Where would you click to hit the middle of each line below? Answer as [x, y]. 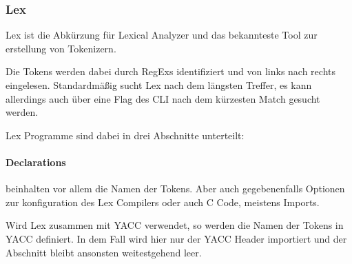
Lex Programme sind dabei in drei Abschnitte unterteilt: [125, 135]
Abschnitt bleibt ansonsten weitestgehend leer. [104, 252]
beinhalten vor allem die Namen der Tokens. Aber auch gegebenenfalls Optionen [175, 189]
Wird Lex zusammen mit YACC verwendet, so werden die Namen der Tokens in [175, 225]
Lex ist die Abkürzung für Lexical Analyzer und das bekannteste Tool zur [162, 35]
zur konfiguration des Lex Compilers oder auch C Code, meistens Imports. [163, 202]
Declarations [36, 162]
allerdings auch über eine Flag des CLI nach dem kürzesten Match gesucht [163, 98]
